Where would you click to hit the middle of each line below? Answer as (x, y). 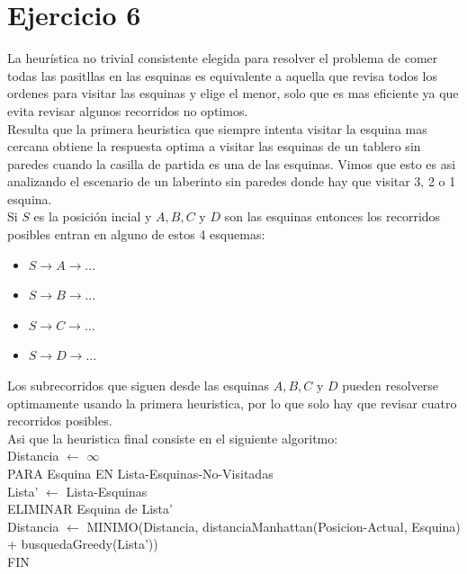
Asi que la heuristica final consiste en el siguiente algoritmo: (173, 438)
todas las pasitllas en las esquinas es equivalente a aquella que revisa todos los (223, 75)
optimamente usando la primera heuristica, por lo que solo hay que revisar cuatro (232, 403)
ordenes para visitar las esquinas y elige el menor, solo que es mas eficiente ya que (233, 93)
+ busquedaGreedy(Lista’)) (83, 544)
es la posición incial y (93, 216)
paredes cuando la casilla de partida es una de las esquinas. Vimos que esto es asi (232, 163)
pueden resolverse (391, 386)
